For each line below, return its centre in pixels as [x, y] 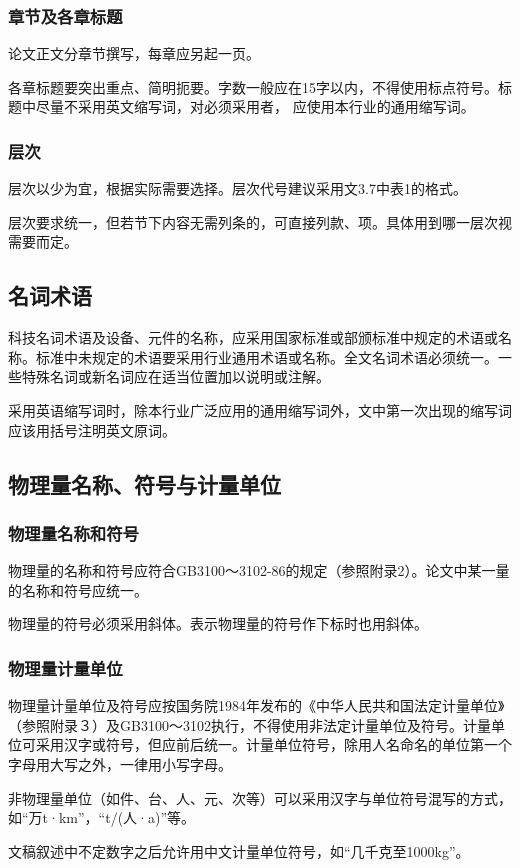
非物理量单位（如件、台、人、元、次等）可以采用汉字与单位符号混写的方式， [260, 797]
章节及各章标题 [65, 15]
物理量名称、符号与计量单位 [144, 483]
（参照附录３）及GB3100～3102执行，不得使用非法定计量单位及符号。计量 [249, 724]
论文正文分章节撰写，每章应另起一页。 [134, 53]
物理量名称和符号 [73, 532]
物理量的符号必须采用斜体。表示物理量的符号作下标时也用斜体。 [218, 623]
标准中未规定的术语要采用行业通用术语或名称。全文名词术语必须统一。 [266, 356]
